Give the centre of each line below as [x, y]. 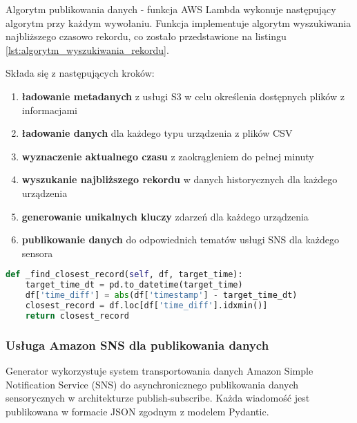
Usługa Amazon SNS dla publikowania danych [137, 345]
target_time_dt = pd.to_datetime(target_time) [134, 285]
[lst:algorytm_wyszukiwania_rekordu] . [87, 49]
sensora [37, 253]
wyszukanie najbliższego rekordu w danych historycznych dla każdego [180, 179]
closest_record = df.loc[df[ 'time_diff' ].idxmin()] [146, 305]
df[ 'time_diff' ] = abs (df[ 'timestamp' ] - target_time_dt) [161, 295]
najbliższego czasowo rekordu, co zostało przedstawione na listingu [146, 36]
